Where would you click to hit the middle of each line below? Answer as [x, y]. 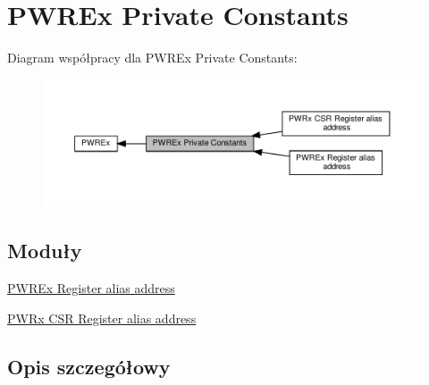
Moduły [45, 251]
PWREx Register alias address [91, 288]
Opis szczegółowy [89, 366]
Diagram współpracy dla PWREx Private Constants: [152, 58]
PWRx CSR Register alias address [102, 318]
